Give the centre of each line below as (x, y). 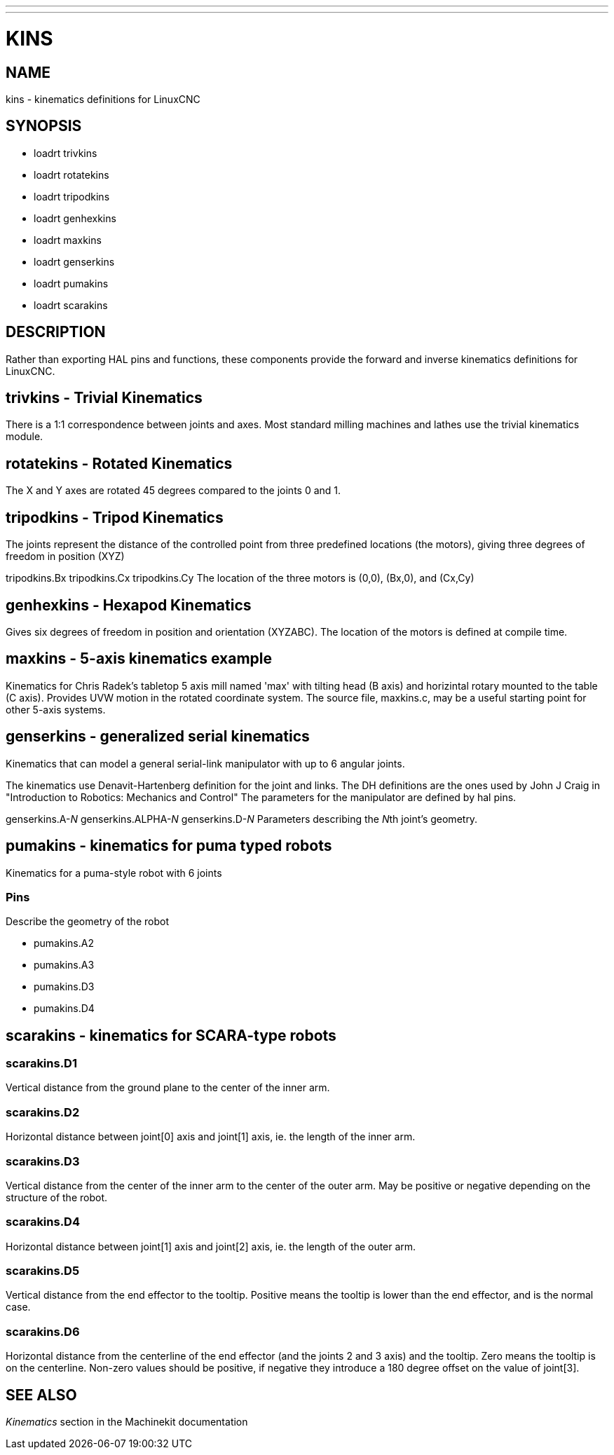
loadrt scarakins (71, 305)
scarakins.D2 (43, 1112)
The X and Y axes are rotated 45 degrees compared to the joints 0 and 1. (173, 491)
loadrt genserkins (74, 261)
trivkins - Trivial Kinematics (104, 398)
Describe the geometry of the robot (87, 922)
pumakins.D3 (64, 987)
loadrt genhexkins (75, 218)
